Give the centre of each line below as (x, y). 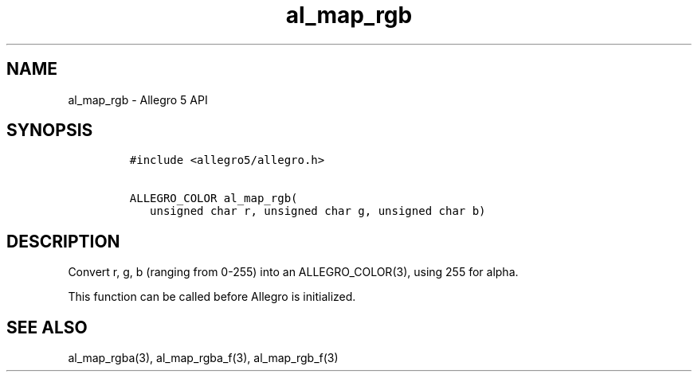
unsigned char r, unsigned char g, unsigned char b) (318, 211)
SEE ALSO (47, 327)
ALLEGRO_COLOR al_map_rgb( (214, 199)
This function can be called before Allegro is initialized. (212, 297)
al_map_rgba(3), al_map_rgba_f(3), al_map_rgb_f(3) (203, 358)
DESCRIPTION (63, 241)
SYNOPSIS (50, 131)
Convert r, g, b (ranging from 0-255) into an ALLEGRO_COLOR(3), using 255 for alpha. (293, 272)
